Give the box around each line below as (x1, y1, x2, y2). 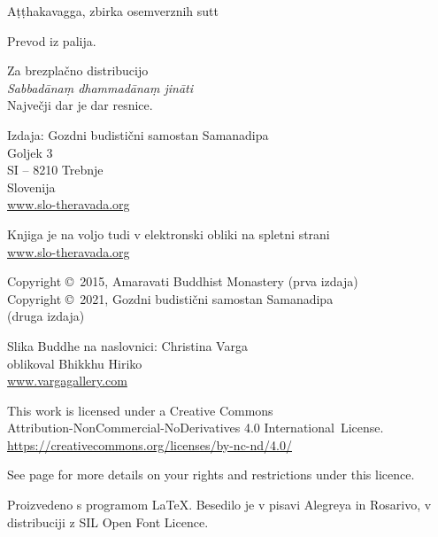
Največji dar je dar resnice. (7, 96, 153, 114)
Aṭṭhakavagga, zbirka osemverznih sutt (7, 2, 219, 19)
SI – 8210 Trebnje (7, 160, 104, 179)
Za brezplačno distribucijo (7, 61, 149, 80)
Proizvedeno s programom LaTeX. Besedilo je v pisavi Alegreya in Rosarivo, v (7, 495, 432, 514)
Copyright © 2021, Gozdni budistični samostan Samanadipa (7, 289, 334, 307)
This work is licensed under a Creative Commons (7, 401, 273, 419)
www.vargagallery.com (7, 371, 127, 390)
